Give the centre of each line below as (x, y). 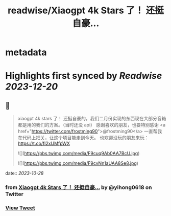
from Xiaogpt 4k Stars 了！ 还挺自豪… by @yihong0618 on (79, 187)
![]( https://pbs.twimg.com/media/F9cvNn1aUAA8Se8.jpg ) (78, 163)
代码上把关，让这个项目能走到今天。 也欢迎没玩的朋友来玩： (86, 138)
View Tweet (20, 208)
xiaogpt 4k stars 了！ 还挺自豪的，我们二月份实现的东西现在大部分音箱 (92, 119)
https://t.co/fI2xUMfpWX (44, 143)
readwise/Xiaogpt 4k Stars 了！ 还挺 (86, 10)
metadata (26, 52)
